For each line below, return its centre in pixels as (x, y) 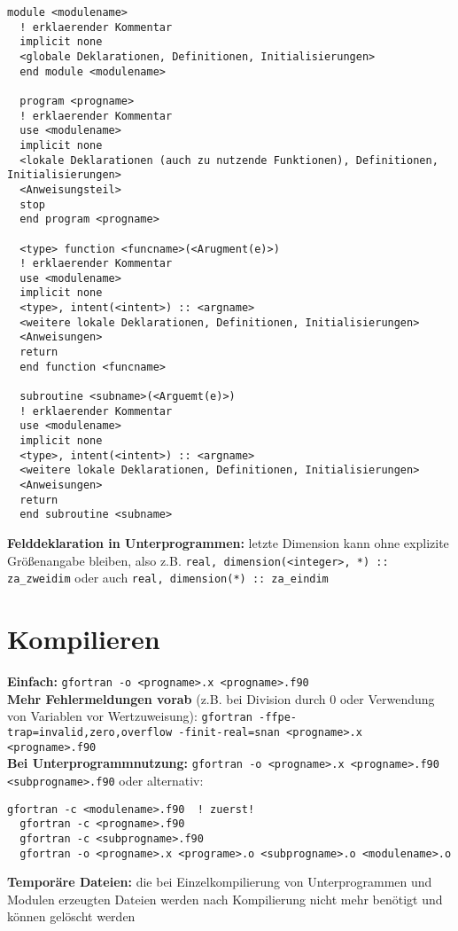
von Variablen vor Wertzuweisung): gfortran (130, 716)
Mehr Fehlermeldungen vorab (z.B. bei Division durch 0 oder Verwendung (221, 698)
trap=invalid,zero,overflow (90, 732)
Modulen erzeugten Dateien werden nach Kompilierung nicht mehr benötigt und (225, 899)
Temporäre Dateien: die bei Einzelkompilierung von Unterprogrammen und (220, 882)
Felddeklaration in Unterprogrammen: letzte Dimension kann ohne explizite (228, 542)
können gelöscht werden (71, 916)
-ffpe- (277, 718)
